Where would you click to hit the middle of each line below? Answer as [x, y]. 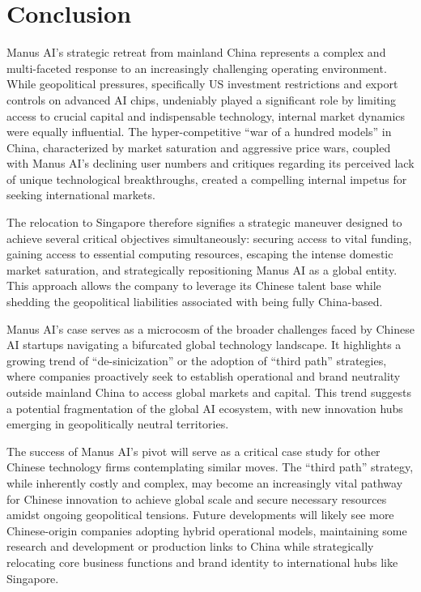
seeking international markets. [81, 195]
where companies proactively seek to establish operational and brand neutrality [204, 376]
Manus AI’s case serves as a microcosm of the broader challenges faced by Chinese [210, 328]
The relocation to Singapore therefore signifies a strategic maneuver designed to [204, 222]
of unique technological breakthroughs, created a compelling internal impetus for [207, 179]
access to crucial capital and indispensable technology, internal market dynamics [206, 115]
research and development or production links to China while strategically [190, 546]
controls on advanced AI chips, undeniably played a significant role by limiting [202, 99]
